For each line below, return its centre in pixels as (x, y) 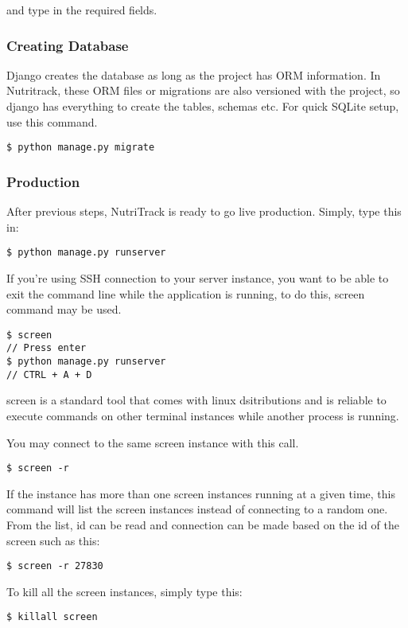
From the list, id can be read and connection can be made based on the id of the (203, 524)
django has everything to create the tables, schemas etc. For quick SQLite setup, (203, 106)
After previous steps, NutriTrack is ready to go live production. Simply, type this (204, 211)
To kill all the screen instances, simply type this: (124, 591)
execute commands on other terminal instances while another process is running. (203, 415)
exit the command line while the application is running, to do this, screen (186, 293)
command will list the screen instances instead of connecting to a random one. (197, 509)
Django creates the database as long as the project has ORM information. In (194, 74)
